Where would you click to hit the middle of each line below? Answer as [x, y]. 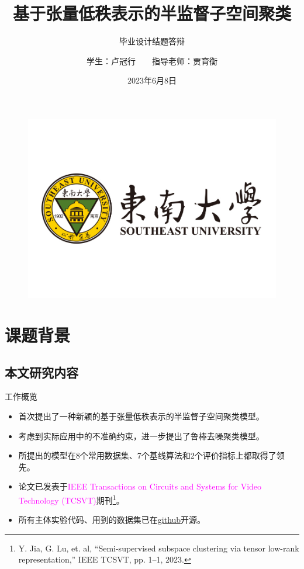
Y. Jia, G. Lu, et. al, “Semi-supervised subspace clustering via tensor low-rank [159, 548]
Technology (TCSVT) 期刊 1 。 [71, 499]
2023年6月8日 [152, 80]
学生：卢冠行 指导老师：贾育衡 [152, 60]
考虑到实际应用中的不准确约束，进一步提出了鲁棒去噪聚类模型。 [141, 436]
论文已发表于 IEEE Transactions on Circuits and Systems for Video [140, 486]
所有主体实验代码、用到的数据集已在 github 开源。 [112, 520]
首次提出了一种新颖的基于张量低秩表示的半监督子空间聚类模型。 [141, 416]
